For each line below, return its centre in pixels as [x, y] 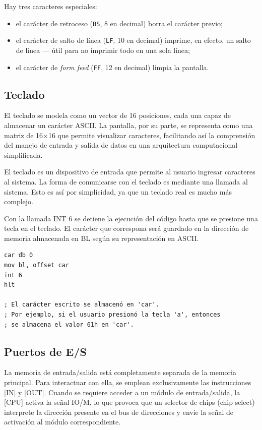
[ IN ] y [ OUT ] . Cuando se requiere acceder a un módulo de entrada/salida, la [122, 392]
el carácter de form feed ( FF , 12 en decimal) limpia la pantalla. [112, 67]
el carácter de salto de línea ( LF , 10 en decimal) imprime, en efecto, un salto [133, 40]
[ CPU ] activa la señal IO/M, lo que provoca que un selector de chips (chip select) [129, 402]
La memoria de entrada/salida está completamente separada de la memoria [120, 372]
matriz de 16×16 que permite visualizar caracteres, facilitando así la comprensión [130, 135]
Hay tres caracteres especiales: [51, 6]
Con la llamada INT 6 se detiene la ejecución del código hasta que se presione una [131, 218]
